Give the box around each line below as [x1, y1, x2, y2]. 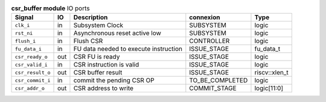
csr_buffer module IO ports [11, 4, 90, 13]
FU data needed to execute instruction [73, 45, 182, 53]
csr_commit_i [14, 77, 51, 83]
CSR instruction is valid [73, 61, 139, 69]
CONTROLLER [189, 37, 230, 45]
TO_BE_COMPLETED [189, 76, 248, 85]
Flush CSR [73, 37, 103, 45]
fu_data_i [14, 46, 42, 52]
